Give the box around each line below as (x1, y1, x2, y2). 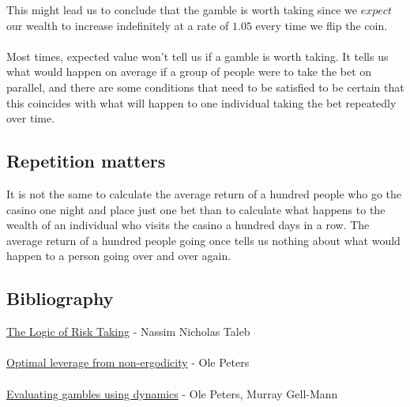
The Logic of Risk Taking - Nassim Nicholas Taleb (6, 323, 250, 340)
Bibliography (6, 286, 114, 311)
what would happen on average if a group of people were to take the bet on (6, 63, 372, 80)
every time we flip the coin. (255, 17, 388, 33)
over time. (6, 110, 55, 126)
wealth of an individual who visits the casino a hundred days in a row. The (6, 217, 370, 233)
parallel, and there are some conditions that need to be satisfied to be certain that (6, 78, 404, 95)
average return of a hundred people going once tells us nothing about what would (6, 232, 401, 248)
